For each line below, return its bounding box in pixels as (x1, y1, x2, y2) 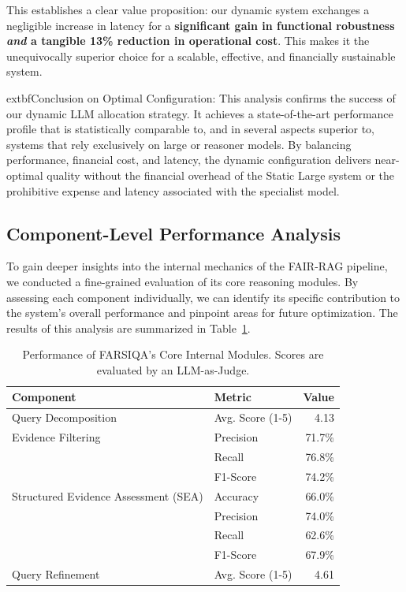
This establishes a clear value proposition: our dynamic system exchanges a (6, 2, 370, 17)
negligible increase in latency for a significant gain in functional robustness (6, 17, 395, 33)
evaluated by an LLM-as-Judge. (96, 361, 250, 378)
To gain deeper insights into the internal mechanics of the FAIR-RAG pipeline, (6, 258, 388, 274)
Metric (214, 389, 251, 405)
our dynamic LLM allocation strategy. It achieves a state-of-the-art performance (6, 105, 393, 121)
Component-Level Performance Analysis (6, 221, 341, 245)
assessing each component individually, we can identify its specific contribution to (6, 289, 400, 305)
